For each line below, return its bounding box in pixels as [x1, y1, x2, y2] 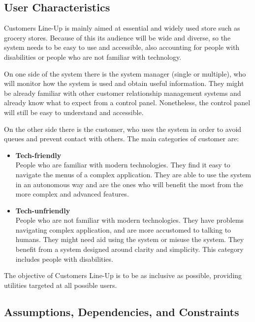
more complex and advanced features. [15, 189, 129, 199]
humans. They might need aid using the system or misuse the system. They [15, 234, 244, 244]
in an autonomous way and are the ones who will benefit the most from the [15, 179, 243, 189]
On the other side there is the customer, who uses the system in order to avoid [4, 123, 242, 134]
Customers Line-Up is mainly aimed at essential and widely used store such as [4, 23, 240, 33]
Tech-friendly [15, 150, 62, 160]
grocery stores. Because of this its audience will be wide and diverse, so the [4, 32, 231, 42]
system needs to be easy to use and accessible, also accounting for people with [4, 42, 240, 52]
